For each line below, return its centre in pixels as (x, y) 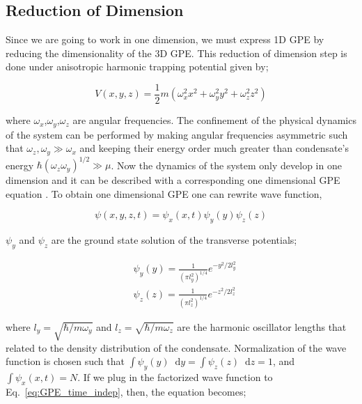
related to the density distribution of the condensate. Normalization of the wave (176, 347)
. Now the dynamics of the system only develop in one (226, 165)
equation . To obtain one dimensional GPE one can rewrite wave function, (164, 193)
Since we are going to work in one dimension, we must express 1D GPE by (165, 39)
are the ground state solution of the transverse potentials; (174, 240)
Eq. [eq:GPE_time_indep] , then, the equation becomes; (126, 391)
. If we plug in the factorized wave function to (175, 376)
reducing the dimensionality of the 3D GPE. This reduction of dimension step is (176, 53)
